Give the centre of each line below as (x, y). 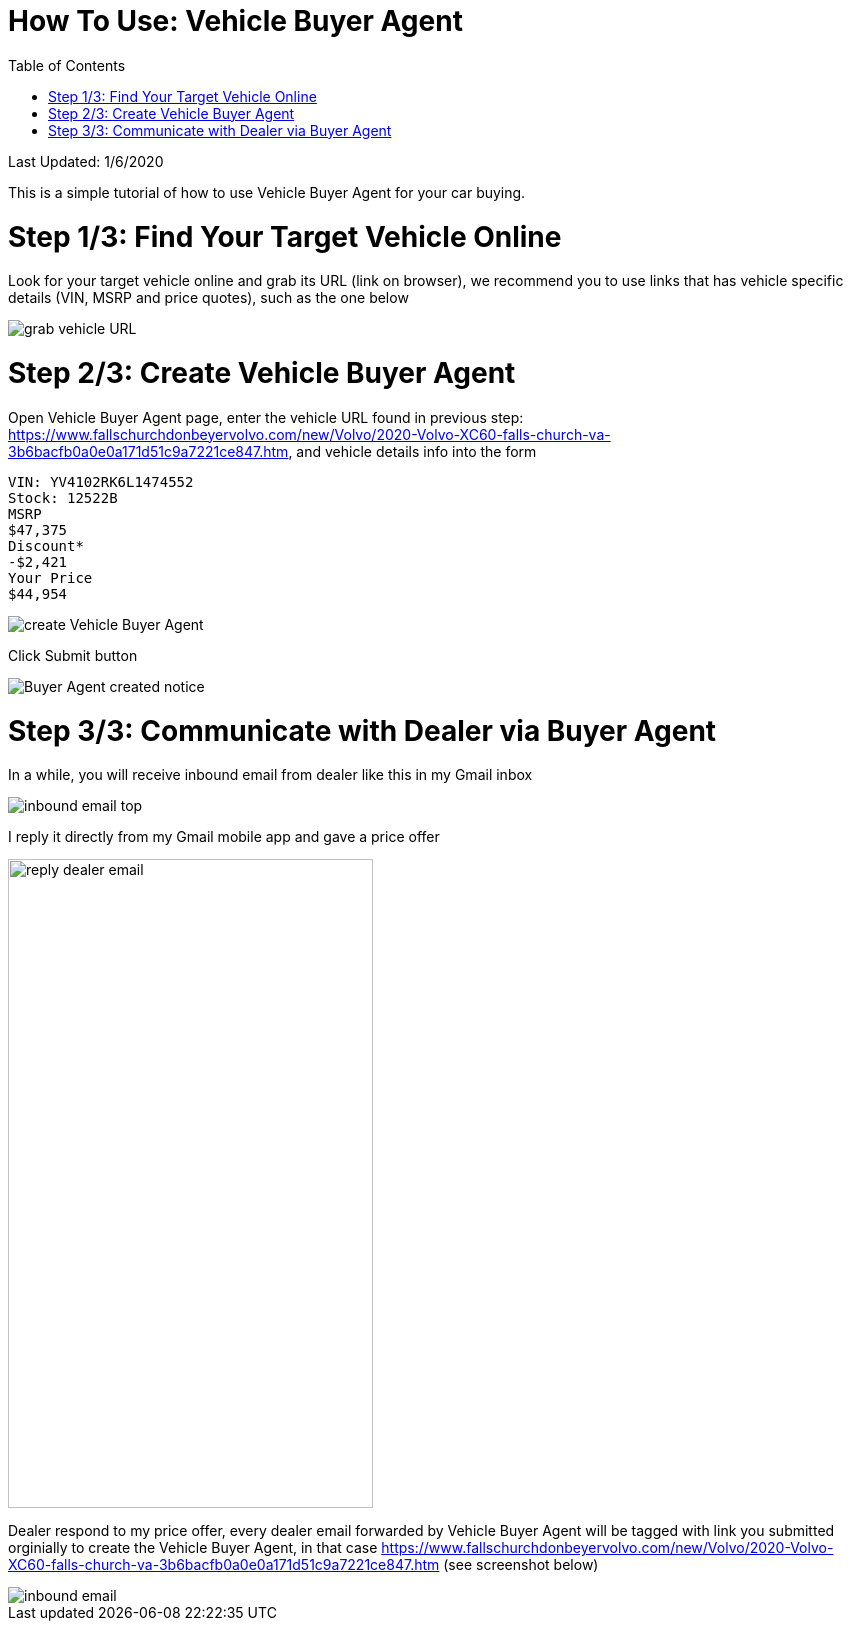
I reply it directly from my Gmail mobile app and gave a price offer (224, 837)
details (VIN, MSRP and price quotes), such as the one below (208, 298)
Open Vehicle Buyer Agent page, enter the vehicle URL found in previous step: (266, 417)
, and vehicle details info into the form (412, 451)
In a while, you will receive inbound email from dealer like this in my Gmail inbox (270, 775)
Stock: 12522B (63, 497)
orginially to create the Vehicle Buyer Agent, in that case (193, 1548)
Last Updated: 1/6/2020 (86, 161)
